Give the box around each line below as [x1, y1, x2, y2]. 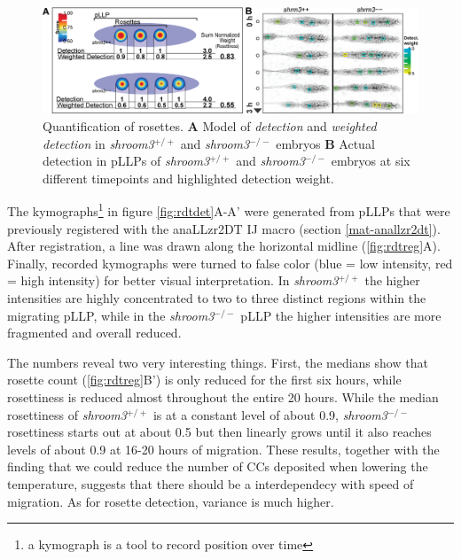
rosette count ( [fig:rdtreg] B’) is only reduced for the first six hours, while [7, 370, 402, 389]
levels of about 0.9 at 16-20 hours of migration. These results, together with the [7, 439, 440, 458]
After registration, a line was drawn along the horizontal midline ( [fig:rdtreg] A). [7, 237, 441, 255]
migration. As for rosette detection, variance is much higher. [7, 492, 334, 510]
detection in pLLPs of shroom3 [43, 151, 210, 170]
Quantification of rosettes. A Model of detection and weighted [43, 117, 377, 136]
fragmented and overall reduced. [7, 323, 182, 342]
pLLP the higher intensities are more [240, 306, 441, 324]
